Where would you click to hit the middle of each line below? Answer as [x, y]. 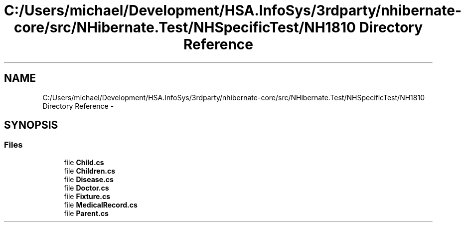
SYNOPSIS [31, 125]
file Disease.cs [89, 179]
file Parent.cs [86, 213]
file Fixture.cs [87, 196]
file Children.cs [90, 171]
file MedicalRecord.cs [101, 205]
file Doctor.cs [86, 188]
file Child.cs [84, 162]
